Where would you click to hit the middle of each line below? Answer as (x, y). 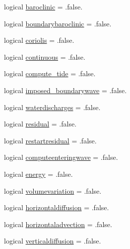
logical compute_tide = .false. (50, 73)
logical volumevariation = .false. (53, 190)
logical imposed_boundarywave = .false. (65, 90)
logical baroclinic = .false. (43, 6)
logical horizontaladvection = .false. (58, 224)
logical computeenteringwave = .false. (61, 157)
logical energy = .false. (38, 174)
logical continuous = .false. (45, 57)
